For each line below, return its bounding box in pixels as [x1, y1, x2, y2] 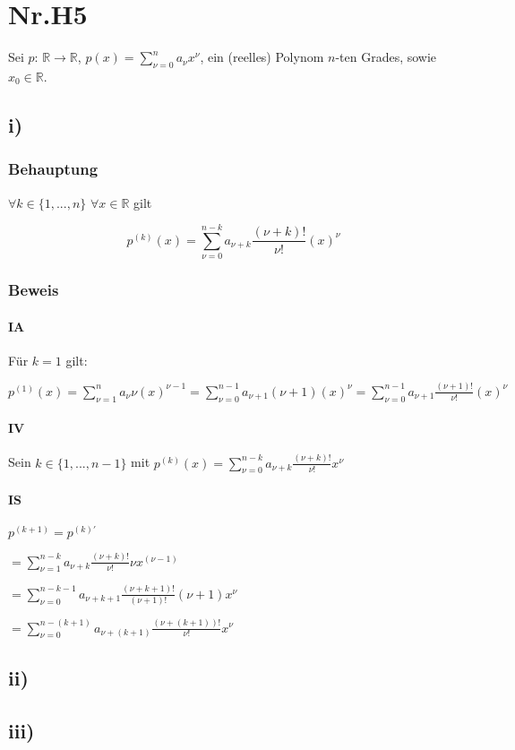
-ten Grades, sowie [335, 47, 437, 66]
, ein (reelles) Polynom [200, 47, 324, 66]
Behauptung [8, 158, 99, 180]
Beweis [8, 279, 59, 301]
